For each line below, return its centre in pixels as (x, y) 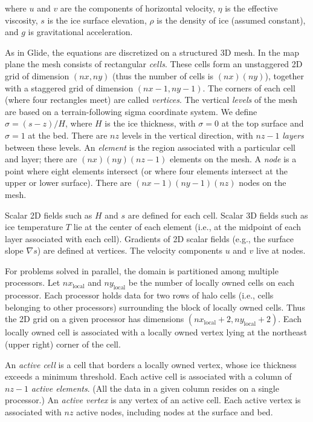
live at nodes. (281, 250)
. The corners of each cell (249, 87)
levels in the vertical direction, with (187, 135)
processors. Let (33, 282)
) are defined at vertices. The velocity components (130, 250)
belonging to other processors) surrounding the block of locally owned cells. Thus (155, 307)
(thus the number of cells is (163, 75)
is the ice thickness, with (150, 123)
